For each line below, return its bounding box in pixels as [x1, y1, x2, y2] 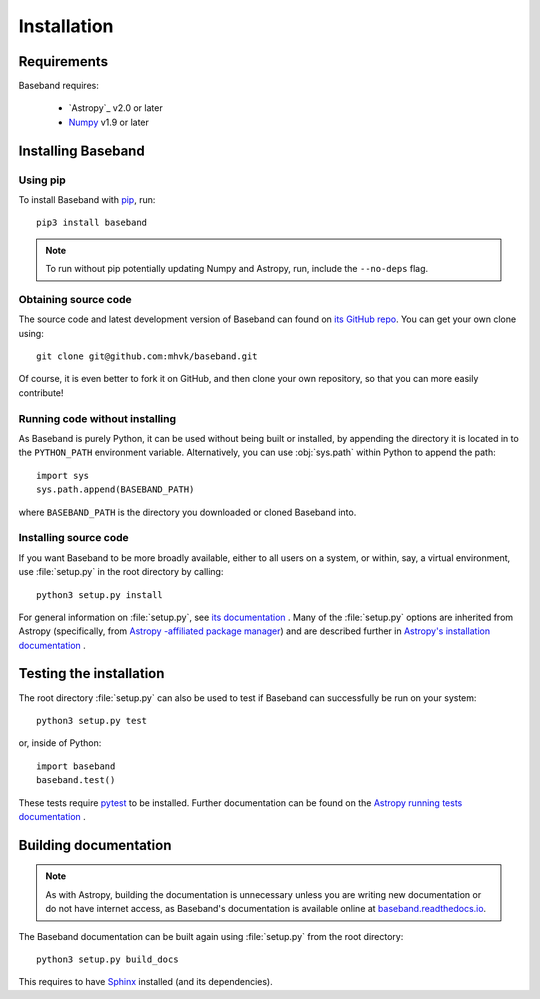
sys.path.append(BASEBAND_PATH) [36, 484, 195, 495]
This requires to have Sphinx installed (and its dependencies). [18, 976, 274, 988]
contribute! [18, 386, 64, 399]
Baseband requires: [18, 80, 99, 92]
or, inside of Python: [18, 737, 102, 749]
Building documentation [18, 836, 172, 854]
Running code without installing [18, 411, 177, 425]
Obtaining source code [18, 292, 132, 306]
